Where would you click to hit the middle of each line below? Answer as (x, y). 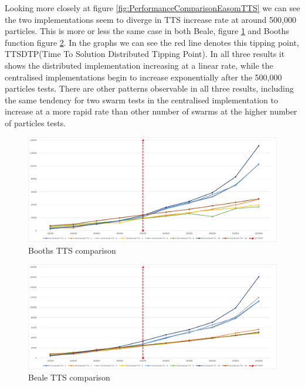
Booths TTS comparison (72, 250)
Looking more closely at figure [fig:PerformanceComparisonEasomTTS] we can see (152, 8)
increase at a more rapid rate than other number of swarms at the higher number (151, 111)
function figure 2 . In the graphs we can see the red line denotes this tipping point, (152, 42)
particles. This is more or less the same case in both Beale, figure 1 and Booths (147, 31)
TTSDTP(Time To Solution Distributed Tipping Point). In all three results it (145, 54)
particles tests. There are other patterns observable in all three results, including (149, 88)
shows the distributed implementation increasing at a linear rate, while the (139, 65)
